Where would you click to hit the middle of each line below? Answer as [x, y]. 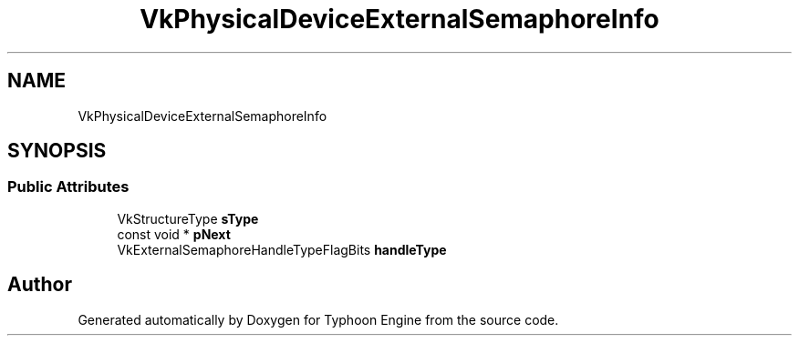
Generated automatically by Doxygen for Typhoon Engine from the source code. [318, 319]
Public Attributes [68, 187]
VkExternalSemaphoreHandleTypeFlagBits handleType [282, 249]
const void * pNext [174, 234]
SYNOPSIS [57, 151]
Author [40, 285]
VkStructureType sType [188, 218]
